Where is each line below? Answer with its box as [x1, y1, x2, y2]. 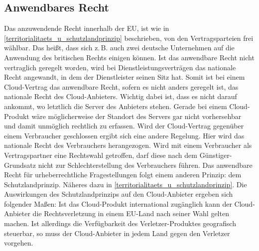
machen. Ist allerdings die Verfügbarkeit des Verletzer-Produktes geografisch [4, 218, 236, 229]
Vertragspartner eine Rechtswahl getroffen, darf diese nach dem [4, 149, 197, 160]
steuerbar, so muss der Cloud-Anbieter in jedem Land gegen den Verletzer [4, 228, 230, 238]
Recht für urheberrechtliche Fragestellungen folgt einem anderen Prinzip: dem [4, 169, 242, 180]
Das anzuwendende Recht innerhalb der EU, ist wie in [4, 23, 169, 33]
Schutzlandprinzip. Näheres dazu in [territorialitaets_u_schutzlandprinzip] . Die [4, 179, 247, 189]
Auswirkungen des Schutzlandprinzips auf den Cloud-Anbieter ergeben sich [4, 189, 233, 199]
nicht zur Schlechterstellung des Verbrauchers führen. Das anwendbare [38, 159, 253, 170]
